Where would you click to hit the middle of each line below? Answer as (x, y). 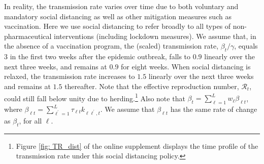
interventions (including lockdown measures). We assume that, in (155, 36)
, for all (30, 120)
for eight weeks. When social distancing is (186, 66)
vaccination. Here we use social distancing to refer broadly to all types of (118, 26)
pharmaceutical (28, 36)
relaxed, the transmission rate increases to (70, 76)
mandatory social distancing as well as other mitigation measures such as (118, 16)
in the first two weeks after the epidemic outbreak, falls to (100, 56)
